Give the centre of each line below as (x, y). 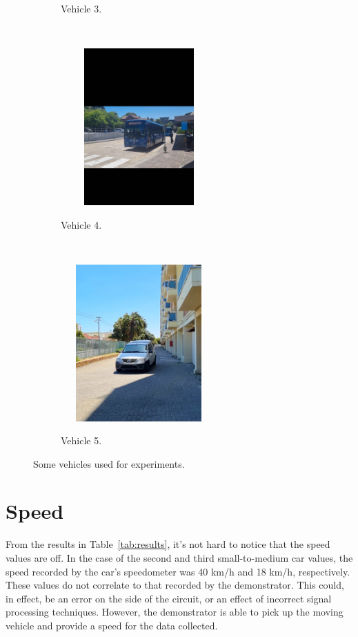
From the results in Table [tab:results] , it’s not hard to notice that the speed (168, 544)
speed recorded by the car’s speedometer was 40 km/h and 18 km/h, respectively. (178, 571)
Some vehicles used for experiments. (109, 463)
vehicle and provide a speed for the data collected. (112, 625)
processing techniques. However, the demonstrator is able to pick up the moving (175, 612)
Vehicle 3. (81, 8)
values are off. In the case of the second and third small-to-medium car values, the (179, 558)
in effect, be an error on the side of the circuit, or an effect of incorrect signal (169, 598)
